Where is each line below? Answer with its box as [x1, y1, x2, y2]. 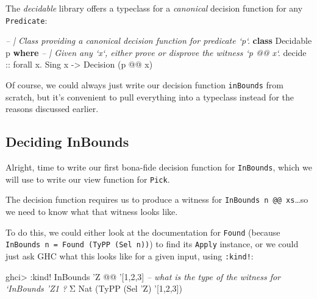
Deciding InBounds [5, 132, 129, 151]
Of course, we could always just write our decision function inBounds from [5, 79, 283, 91]
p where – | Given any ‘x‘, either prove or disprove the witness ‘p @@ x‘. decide [5, 46, 307, 58]
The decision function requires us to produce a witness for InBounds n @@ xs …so [5, 193, 308, 206]
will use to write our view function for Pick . [5, 172, 170, 185]
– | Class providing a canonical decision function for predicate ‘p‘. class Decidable [5, 34, 312, 47]
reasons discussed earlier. [5, 102, 99, 115]
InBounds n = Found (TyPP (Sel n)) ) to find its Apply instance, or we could [5, 237, 299, 250]
